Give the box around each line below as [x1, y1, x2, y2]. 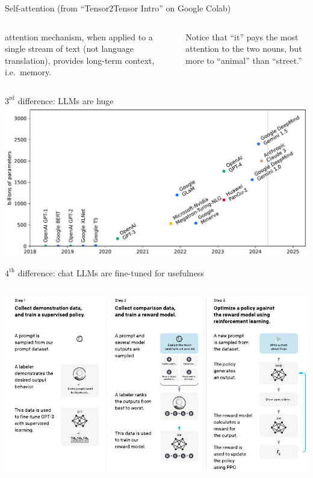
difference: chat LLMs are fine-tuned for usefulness [17, 266, 204, 279]
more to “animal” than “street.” [185, 54, 302, 66]
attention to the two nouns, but [185, 42, 302, 55]
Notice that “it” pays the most [185, 30, 299, 43]
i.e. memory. [5, 66, 52, 78]
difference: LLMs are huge [17, 94, 114, 107]
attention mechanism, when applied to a [5, 30, 153, 43]
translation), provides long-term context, [5, 54, 155, 66]
